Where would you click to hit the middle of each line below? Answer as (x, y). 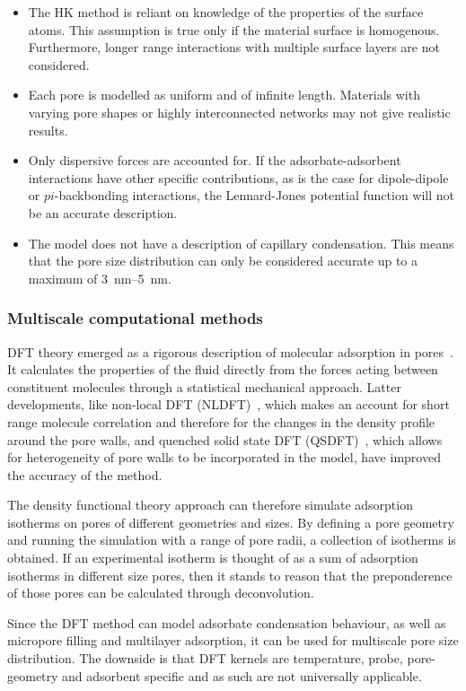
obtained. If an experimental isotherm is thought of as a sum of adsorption (213, 558)
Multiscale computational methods (135, 318)
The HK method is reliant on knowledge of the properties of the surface (226, 12)
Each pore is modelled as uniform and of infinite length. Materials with (224, 95)
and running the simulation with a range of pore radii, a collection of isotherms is (232, 540)
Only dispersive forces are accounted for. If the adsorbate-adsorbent (215, 160)
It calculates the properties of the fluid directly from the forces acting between (223, 369)
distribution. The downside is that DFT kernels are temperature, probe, (205, 658)
